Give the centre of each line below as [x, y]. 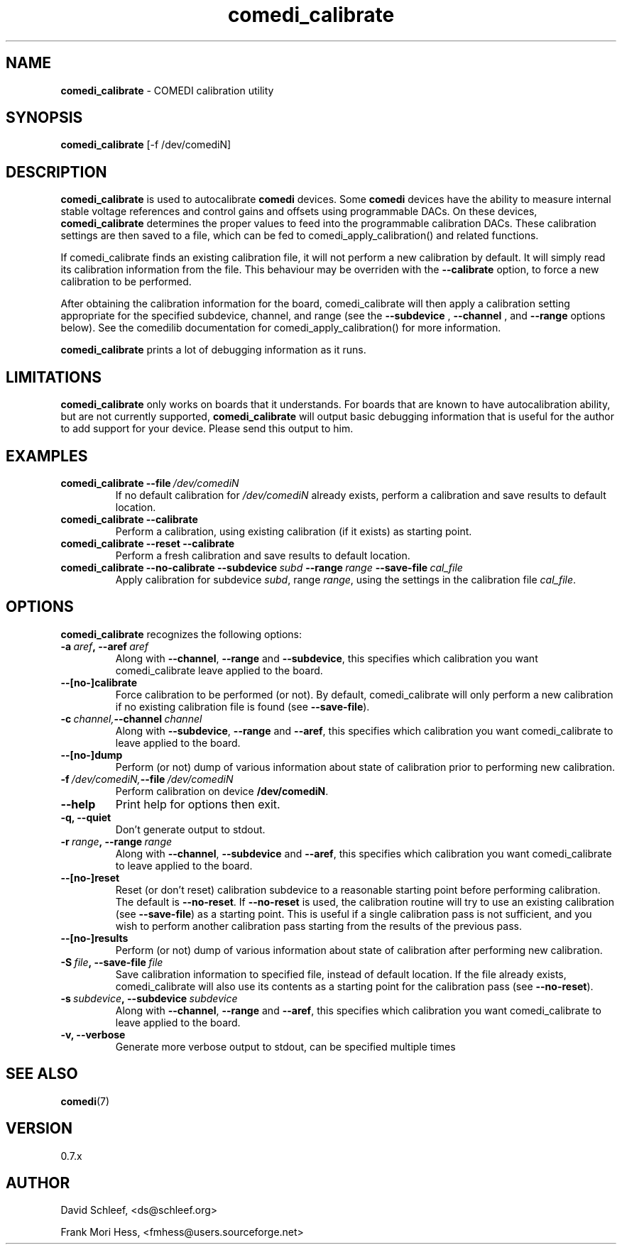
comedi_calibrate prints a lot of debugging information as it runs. [213, 350]
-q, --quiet [86, 817]
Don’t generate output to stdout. [190, 829]
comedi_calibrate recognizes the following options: [181, 634]
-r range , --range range [116, 841]
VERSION [39, 1129]
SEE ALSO [42, 1074]
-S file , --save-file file [112, 962]
